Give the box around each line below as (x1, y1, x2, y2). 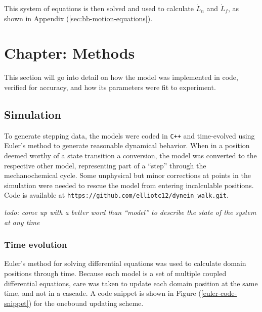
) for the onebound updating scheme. (28, 297, 144, 308)
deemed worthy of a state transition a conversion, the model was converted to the (4, 150, 257, 160)
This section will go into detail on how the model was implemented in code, (4, 72, 238, 82)
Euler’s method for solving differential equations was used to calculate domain (4, 258, 246, 269)
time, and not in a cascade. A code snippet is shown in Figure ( (4, 288, 201, 298)
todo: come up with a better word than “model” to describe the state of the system (4, 206, 256, 217)
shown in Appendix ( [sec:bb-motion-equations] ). (4, 13, 153, 23)
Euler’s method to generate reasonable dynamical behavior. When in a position (4, 140, 250, 151)
